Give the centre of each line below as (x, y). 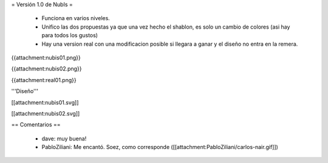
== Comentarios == (36, 125)
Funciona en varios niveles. (76, 18)
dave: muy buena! (64, 138)
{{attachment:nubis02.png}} (46, 69)
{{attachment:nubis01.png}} (46, 57)
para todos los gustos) (70, 35)
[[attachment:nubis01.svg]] (45, 102)
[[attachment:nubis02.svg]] (46, 113)
